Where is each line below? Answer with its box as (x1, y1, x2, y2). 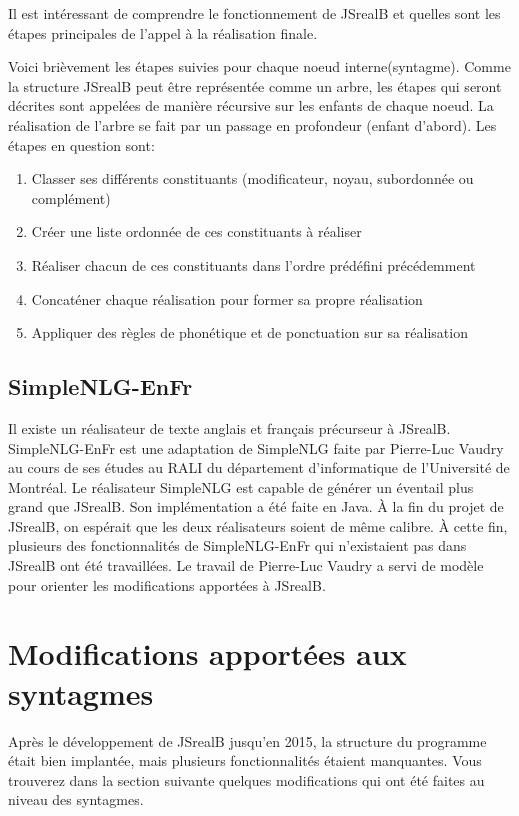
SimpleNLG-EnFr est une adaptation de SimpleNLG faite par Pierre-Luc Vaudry (8, 437, 504, 458)
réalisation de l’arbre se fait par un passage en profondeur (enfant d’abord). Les (8, 114, 497, 135)
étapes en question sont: (8, 134, 155, 155)
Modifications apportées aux (8, 633, 407, 674)
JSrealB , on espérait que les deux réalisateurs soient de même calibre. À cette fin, (8, 515, 508, 536)
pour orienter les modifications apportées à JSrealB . (8, 574, 326, 595)
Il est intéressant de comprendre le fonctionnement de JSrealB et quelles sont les (8, 3, 501, 23)
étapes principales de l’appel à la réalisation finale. (8, 22, 318, 43)
